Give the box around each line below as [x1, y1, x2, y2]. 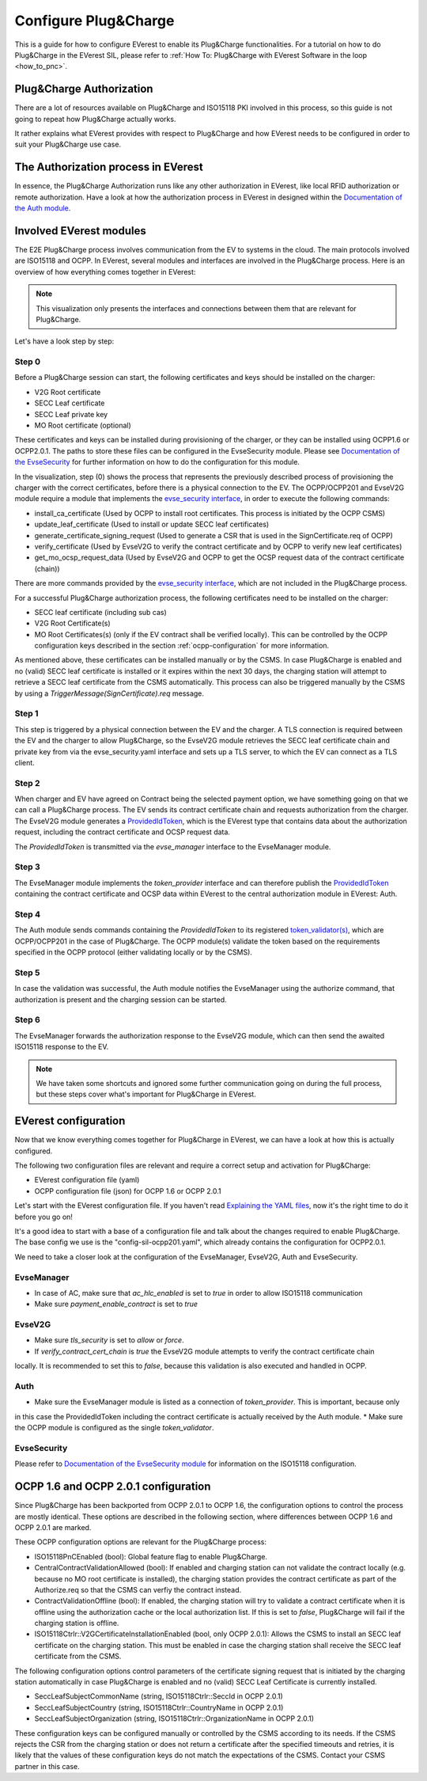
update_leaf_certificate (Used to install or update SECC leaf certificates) [34, 519, 270, 530]
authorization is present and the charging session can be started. [14, 994, 227, 1004]
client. [14, 758, 35, 767]
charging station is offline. [34, 1619, 119, 1628]
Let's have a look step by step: [14, 336, 115, 346]
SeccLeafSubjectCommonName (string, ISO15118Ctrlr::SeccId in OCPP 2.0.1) [34, 1692, 284, 1701]
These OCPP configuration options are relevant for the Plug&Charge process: [14, 1537, 266, 1547]
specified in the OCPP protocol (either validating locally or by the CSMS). [14, 947, 253, 957]
